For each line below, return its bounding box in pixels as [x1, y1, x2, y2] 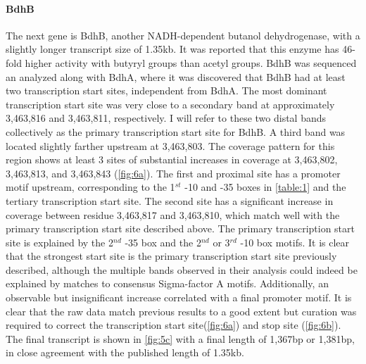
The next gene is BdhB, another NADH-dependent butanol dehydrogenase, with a [6, 27, 360, 42]
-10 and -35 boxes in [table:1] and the [184, 180, 346, 194]
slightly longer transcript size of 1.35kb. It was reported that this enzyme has [6, 42, 339, 56]
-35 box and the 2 [125, 234, 201, 249]
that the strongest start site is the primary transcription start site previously [6, 249, 337, 263]
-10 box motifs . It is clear [240, 234, 350, 249]
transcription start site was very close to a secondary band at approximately [6, 96, 335, 111]
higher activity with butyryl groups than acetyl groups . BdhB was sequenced [25, 55, 357, 70]
